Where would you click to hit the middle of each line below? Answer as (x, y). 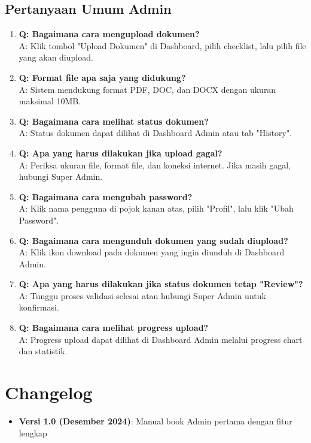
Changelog (49, 392)
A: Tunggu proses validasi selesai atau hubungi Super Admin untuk (142, 295)
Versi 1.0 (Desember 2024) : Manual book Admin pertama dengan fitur (155, 421)
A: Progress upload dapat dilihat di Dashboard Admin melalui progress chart (161, 339)
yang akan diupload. (56, 57)
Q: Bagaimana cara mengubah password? (106, 196)
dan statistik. (43, 351)
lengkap (33, 433)
